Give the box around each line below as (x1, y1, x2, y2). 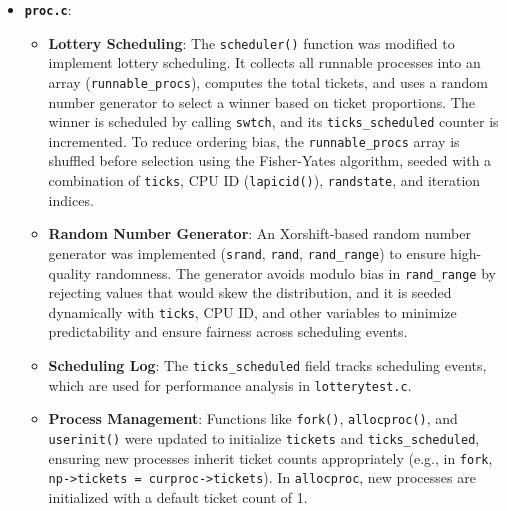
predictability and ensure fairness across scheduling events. (48, 321, 408, 342)
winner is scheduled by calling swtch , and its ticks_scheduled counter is (48, 111, 499, 132)
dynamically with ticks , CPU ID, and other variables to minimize (48, 301, 457, 322)
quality (48, 262, 91, 283)
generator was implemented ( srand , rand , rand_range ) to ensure (48, 242, 446, 263)
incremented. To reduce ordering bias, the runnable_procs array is (48, 130, 460, 151)
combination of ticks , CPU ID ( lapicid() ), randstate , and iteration (48, 170, 481, 191)
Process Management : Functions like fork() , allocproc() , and (48, 408, 458, 429)
